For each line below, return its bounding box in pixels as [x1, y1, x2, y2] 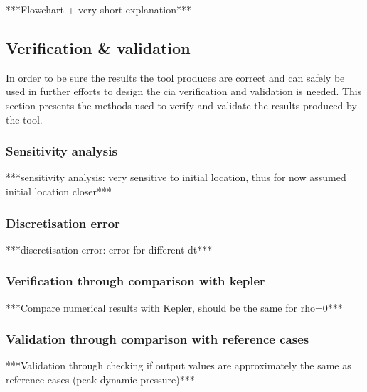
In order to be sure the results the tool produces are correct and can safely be [6, 70, 345, 85]
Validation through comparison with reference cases [6, 330, 309, 348]
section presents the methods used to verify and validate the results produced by [6, 97, 357, 112]
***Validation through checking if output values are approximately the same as [6, 358, 351, 373]
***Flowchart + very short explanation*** [6, 2, 191, 16]
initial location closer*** [6, 183, 112, 198]
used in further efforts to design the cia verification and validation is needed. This [6, 84, 362, 99]
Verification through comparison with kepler [6, 272, 265, 290]
